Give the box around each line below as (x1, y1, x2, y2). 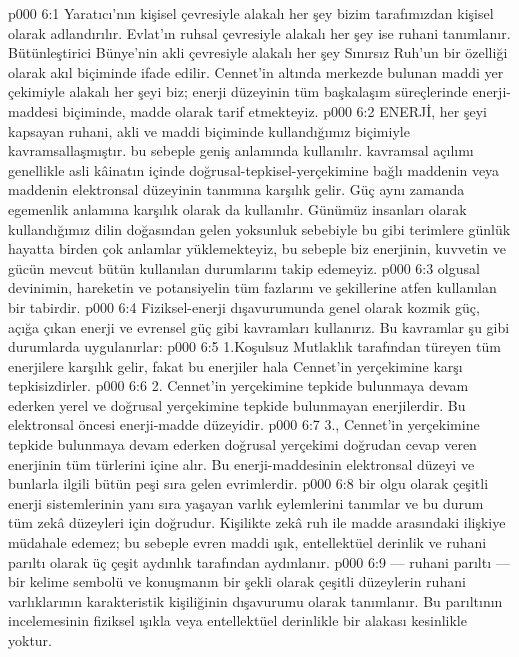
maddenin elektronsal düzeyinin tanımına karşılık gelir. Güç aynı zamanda (8, 179, 465, 200)
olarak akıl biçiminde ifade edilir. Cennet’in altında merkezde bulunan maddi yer (8, 61, 504, 82)
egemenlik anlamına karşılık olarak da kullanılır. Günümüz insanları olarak (8, 198, 467, 219)
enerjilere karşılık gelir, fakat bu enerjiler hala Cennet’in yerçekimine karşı (8, 355, 463, 376)
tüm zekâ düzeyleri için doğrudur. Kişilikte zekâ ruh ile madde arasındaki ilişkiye (8, 512, 506, 533)
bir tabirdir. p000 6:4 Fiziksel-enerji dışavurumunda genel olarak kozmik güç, (8, 296, 480, 317)
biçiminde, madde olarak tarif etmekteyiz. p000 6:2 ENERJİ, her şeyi (62, 100, 487, 121)
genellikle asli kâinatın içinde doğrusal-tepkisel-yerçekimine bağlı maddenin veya (8, 159, 500, 180)
